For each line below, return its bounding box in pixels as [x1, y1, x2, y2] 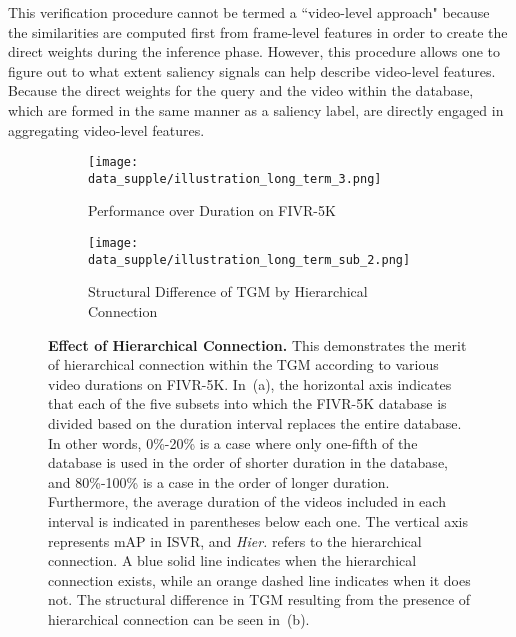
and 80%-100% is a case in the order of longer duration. [48, 471, 390, 492]
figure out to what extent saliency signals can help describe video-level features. [8, 60, 496, 81]
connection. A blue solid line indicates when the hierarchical [48, 550, 417, 571]
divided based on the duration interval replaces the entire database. [48, 412, 462, 433]
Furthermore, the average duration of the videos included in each [48, 491, 446, 512]
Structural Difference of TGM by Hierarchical [88, 281, 368, 302]
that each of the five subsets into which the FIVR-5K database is [48, 393, 447, 414]
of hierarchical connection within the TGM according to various [48, 354, 439, 375]
